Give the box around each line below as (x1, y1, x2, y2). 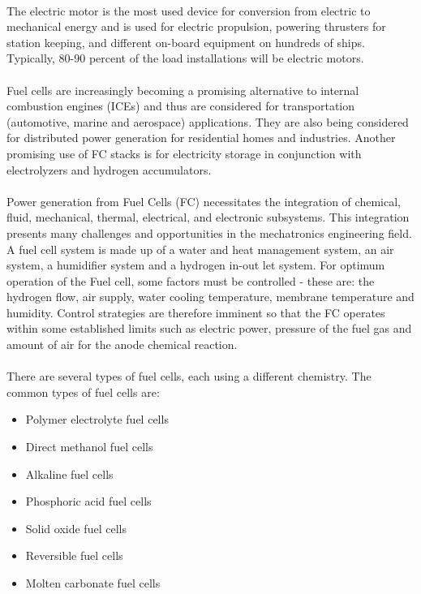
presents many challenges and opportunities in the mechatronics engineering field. (6, 224, 412, 241)
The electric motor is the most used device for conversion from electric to (6, 2, 371, 19)
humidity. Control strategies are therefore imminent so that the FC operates (6, 303, 385, 321)
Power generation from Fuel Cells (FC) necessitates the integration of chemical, (6, 192, 401, 209)
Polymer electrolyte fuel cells (25, 411, 169, 428)
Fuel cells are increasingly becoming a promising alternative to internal (6, 81, 359, 98)
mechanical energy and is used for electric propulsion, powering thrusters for (6, 18, 386, 35)
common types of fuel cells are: (6, 383, 160, 400)
